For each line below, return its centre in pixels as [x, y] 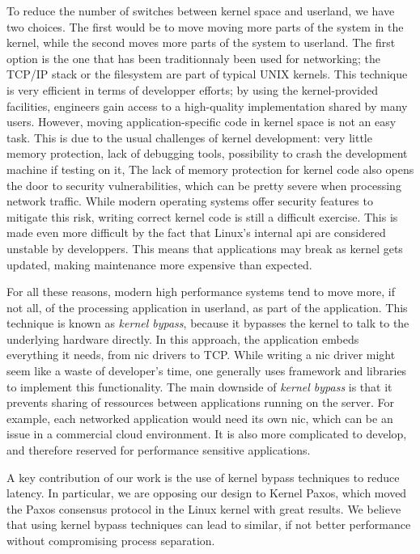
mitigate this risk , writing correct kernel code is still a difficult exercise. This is [202, 216]
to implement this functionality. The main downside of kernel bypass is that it [199, 386]
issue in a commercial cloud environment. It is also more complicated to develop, [207, 434]
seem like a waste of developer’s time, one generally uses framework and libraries [207, 371]
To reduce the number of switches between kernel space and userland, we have [201, 11]
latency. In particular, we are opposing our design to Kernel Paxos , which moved [207, 493]
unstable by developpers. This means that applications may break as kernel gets [205, 248]
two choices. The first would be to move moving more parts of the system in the [205, 26]
